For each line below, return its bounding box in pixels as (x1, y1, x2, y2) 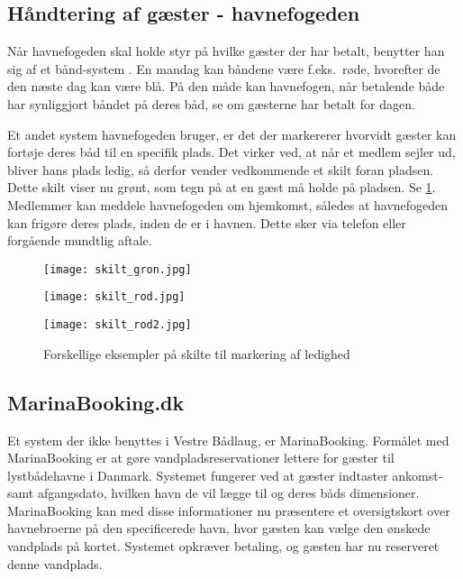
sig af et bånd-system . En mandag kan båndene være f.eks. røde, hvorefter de (7, 59, 440, 78)
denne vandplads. (7, 554, 103, 573)
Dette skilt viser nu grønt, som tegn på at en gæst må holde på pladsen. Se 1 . (7, 178, 436, 197)
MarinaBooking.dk (7, 388, 185, 416)
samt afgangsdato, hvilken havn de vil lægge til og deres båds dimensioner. (7, 483, 420, 502)
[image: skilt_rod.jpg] (43, 290, 186, 304)
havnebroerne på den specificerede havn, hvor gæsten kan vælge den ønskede (7, 519, 431, 538)
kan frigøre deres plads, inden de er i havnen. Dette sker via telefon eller (7, 213, 406, 232)
